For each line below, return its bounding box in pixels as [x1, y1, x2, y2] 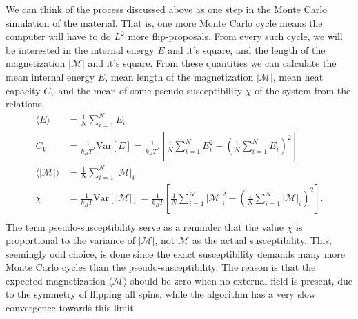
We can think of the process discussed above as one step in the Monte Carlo [6, 2, 328, 16]
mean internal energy [6, 69, 95, 83]
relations [6, 96, 42, 111]
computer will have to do [6, 29, 111, 43]
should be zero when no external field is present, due [130, 273, 352, 287]
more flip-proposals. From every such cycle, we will [128, 29, 343, 43]
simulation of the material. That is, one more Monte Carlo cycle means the [6, 15, 323, 30]
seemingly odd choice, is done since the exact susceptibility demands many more [6, 246, 345, 260]
